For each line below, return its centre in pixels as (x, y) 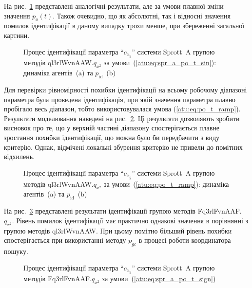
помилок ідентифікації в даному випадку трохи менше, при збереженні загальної (124, 26)
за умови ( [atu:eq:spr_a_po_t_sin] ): (160, 63)
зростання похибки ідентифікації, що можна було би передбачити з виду (112, 137)
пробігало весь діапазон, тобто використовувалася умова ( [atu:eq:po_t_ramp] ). (122, 109)
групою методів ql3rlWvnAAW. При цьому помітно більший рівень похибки (118, 230)
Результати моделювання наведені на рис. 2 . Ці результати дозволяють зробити (122, 118)
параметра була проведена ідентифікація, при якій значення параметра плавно (120, 99)
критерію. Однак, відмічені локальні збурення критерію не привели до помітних (123, 147)
